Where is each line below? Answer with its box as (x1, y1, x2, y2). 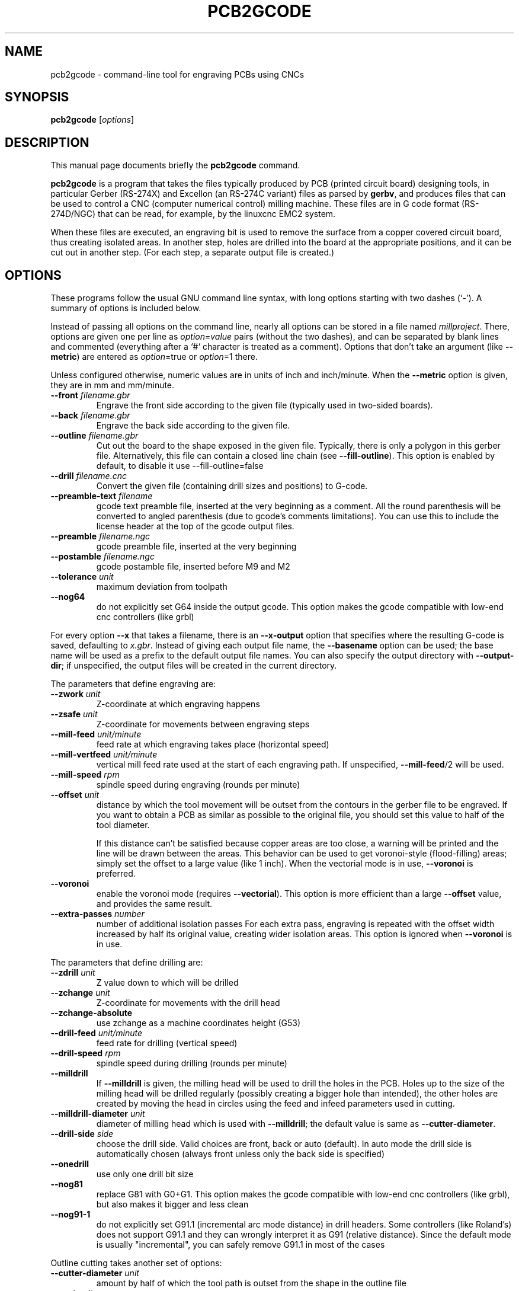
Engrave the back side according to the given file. (96, 420, 290, 431)
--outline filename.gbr (50, 430, 139, 441)
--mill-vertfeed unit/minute (50, 749, 158, 760)
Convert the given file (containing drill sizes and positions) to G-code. (96, 481, 368, 491)
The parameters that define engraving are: (50, 679, 216, 689)
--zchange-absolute (50, 1008, 132, 1018)
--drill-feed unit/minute (50, 1028, 143, 1038)
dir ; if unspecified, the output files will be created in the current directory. (50, 660, 337, 671)
